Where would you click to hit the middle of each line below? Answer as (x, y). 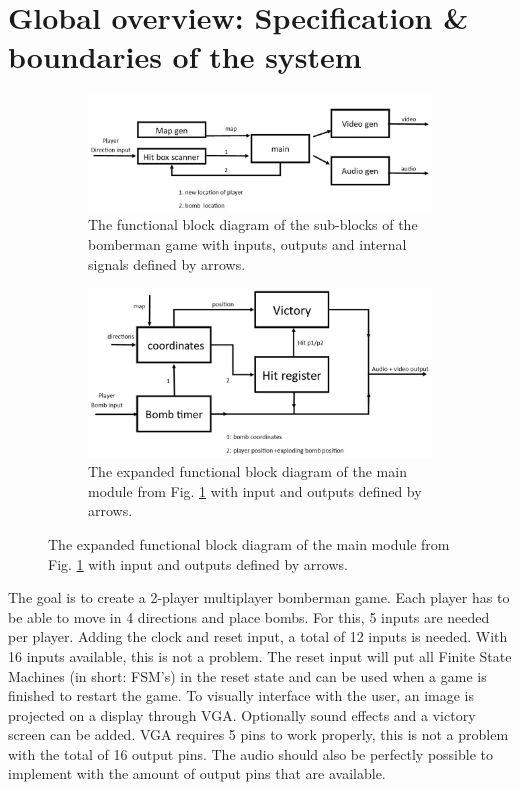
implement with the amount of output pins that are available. (197, 773)
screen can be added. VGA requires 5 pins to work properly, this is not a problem (258, 734)
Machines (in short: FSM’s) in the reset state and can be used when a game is (247, 675)
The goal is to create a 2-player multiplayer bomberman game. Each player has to (259, 597)
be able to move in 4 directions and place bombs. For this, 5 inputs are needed (249, 616)
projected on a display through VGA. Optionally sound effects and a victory (242, 714)
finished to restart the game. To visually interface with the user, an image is (241, 695)
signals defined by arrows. (167, 263)
